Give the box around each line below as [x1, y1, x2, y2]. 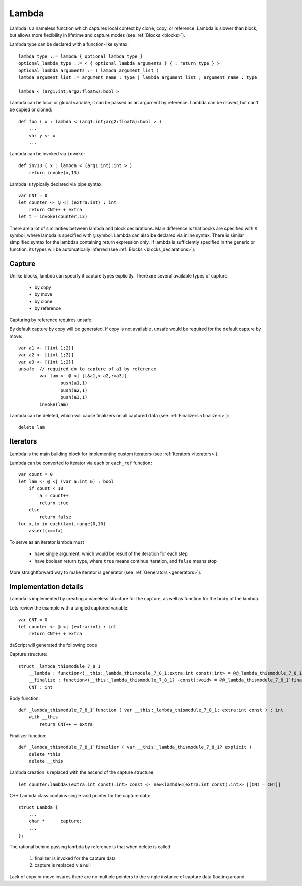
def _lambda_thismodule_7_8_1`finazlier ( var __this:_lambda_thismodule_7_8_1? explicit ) [18, 744, 252, 750]
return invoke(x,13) [28, 170, 80, 176]
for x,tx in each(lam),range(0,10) [18, 521, 106, 527]
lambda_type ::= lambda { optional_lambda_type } [18, 53, 143, 59]
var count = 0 [18, 472, 53, 477]
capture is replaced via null [34, 862, 91, 868]
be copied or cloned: [9, 106, 53, 113]
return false [39, 514, 71, 520]
